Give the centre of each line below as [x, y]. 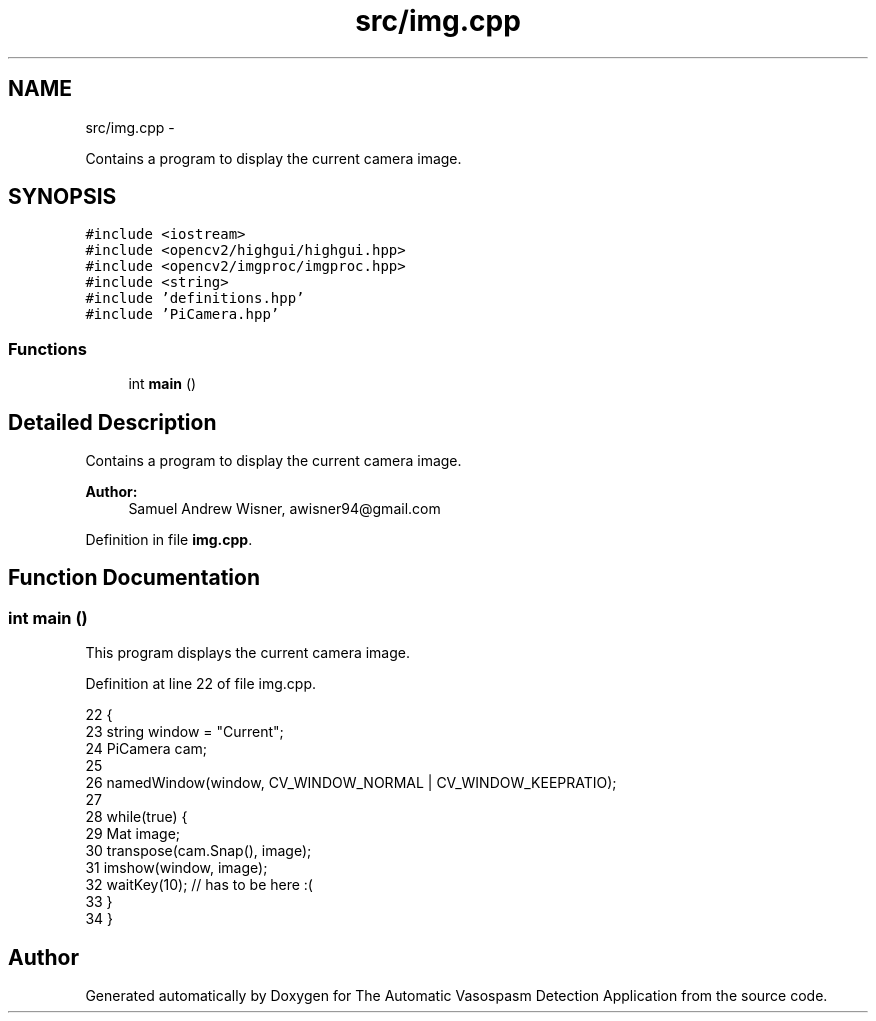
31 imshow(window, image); [176, 868]
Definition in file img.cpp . [169, 540]
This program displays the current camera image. [248, 653]
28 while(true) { [136, 817]
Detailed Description [112, 422]
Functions [47, 348]
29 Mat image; [133, 834]
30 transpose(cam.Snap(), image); [198, 851]
